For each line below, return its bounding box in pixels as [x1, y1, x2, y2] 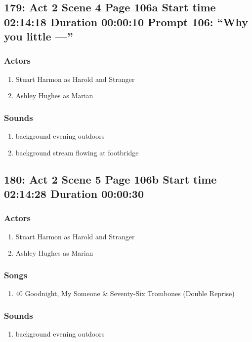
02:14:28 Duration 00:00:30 [4, 186, 144, 201]
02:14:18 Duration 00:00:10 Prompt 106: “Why [4, 14, 248, 29]
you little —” [4, 29, 73, 44]
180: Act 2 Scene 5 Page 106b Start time [4, 171, 217, 187]
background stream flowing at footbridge [15, 147, 139, 157]
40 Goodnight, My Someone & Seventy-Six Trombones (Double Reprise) [15, 288, 235, 299]
